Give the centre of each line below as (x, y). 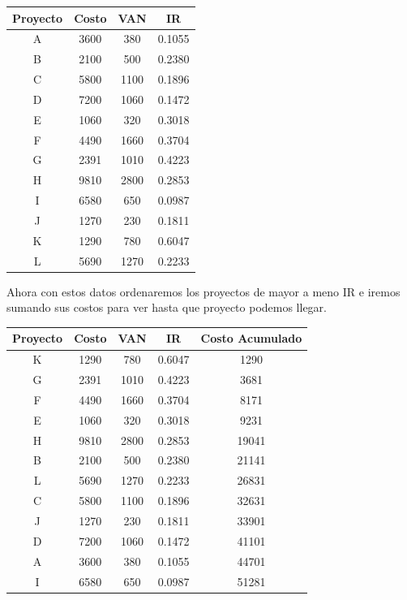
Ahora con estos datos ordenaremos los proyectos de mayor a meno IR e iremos (203, 291)
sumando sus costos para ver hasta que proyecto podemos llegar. (167, 307)
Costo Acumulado (251, 338)
